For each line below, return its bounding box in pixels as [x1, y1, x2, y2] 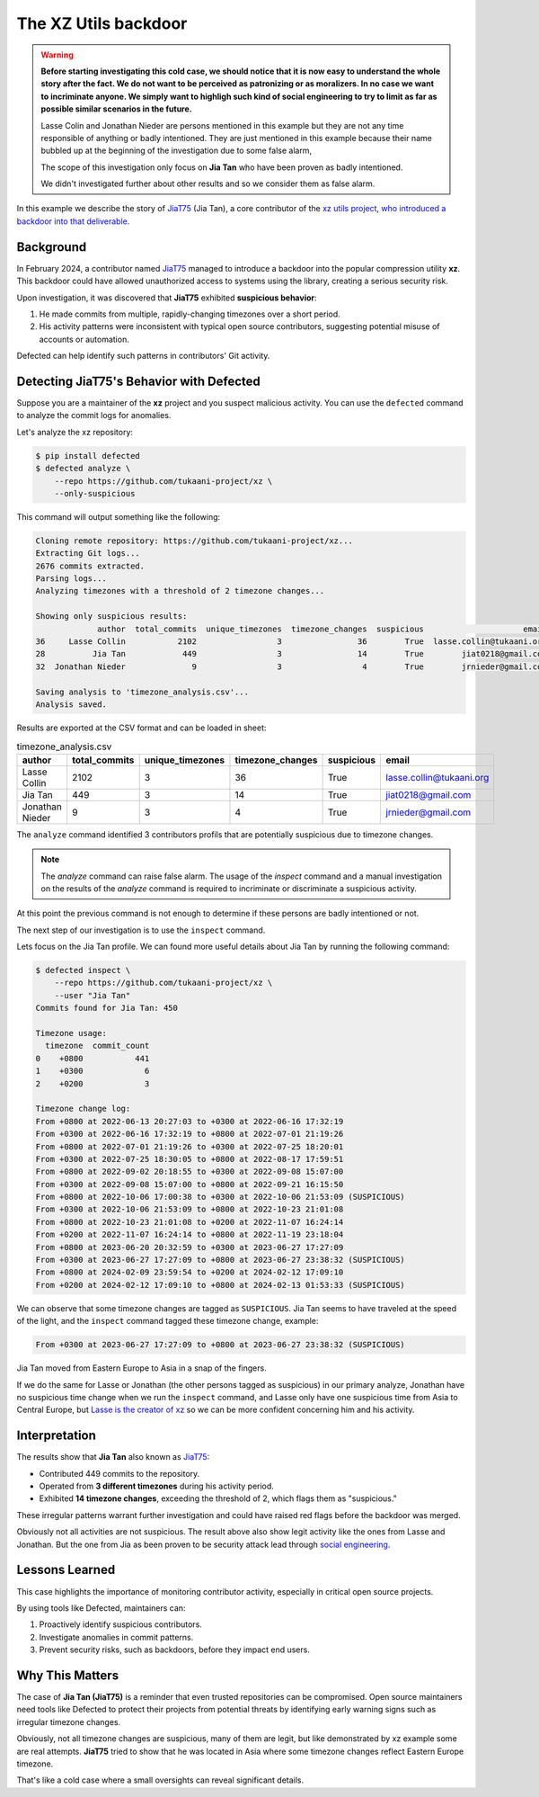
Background [16, 239, 87, 255]
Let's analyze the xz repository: [16, 426, 134, 437]
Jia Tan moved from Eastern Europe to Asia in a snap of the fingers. [16, 1363, 267, 1373]
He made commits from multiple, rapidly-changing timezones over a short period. [39, 308, 340, 319]
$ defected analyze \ [35, 463, 131, 474]
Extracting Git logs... [35, 549, 141, 559]
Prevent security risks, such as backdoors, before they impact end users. [39, 1644, 310, 1655]
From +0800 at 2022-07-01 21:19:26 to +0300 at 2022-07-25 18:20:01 [35, 1141, 344, 1151]
